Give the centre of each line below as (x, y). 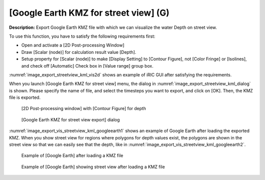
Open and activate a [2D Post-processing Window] (73, 45)
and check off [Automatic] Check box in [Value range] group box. (87, 66)
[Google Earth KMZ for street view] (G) (89, 13)
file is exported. (25, 97)
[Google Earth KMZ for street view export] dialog (71, 119)
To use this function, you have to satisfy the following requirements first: (82, 36)
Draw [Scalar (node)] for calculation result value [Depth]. (79, 52)
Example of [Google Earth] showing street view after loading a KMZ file (93, 167)
